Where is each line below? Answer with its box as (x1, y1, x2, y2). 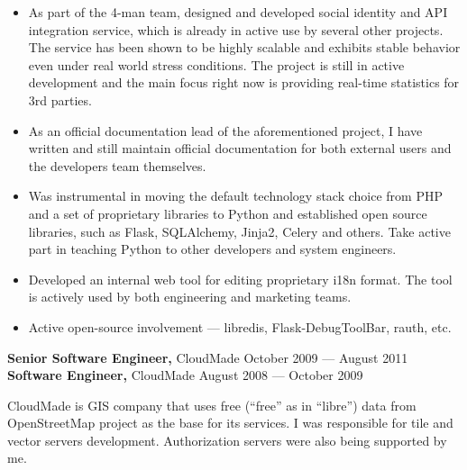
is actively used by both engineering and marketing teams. (28, 287, 352, 306)
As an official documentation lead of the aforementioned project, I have (28, 121, 423, 140)
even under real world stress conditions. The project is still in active (28, 55, 405, 74)
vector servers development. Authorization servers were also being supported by (7, 430, 447, 449)
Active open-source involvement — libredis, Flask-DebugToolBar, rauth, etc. (28, 317, 452, 336)
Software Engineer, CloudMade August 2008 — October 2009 (7, 366, 363, 384)
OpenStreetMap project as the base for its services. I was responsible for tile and (7, 413, 453, 432)
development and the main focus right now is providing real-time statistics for (28, 73, 460, 92)
